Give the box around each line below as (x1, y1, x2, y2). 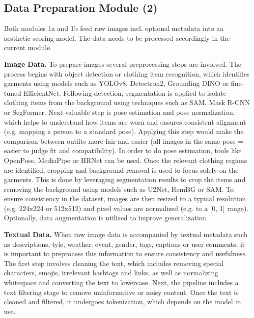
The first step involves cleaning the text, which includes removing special (4, 258, 224, 268)
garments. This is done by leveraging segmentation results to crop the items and (4, 174, 246, 185)
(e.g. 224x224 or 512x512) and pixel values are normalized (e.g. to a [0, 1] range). (4, 203, 249, 213)
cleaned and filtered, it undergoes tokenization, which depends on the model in (4, 296, 241, 307)
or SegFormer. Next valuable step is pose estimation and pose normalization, (4, 106, 235, 117)
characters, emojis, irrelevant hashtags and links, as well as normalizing (4, 267, 219, 278)
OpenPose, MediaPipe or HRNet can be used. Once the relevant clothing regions (4, 155, 247, 165)
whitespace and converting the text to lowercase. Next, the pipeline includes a (4, 277, 239, 288)
